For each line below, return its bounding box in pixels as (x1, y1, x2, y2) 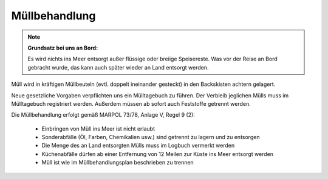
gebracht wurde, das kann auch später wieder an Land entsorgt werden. (27, 63, 209, 71)
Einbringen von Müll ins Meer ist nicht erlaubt (41, 125, 155, 132)
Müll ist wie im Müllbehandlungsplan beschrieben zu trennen (41, 159, 194, 166)
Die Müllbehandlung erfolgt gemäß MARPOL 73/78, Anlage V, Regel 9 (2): (11, 111, 196, 119)
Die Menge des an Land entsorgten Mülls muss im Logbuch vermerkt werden (41, 142, 235, 149)
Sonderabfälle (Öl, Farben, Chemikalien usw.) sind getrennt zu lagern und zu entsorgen (41, 134, 260, 141)
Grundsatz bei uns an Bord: (27, 44, 98, 51)
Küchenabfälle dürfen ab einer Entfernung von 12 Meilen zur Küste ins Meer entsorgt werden (41, 150, 273, 157)
